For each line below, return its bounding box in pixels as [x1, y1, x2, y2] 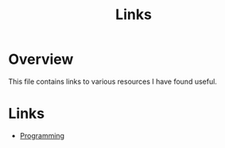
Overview [8, 50, 74, 68]
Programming [19, 130, 65, 140]
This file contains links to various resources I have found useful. [8, 76, 217, 86]
